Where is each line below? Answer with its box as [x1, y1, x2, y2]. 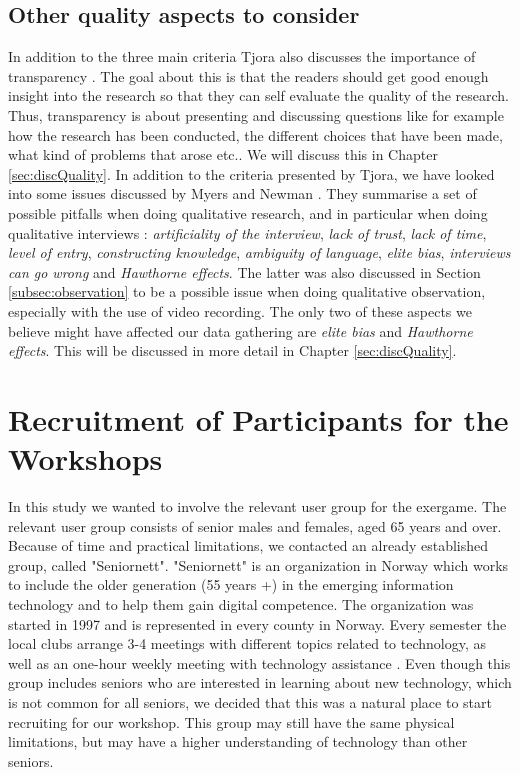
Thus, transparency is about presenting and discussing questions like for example [8, 104, 504, 125]
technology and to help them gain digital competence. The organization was [8, 593, 474, 614]
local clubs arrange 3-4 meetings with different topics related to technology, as [8, 633, 486, 654]
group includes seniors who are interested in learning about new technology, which [8, 672, 512, 693]
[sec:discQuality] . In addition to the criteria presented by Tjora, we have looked [8, 163, 495, 184]
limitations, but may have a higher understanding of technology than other [8, 731, 468, 752]
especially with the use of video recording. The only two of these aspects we [8, 300, 472, 321]
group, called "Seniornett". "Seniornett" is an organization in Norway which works [8, 554, 509, 575]
